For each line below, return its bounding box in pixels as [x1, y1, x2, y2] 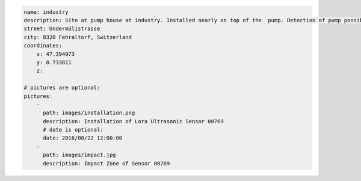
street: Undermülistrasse [23, 25, 100, 32]
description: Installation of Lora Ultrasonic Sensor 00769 [43, 118, 224, 124]
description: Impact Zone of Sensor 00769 [43, 160, 170, 167]
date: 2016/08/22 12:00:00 [43, 135, 123, 141]
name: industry [23, 8, 69, 15]
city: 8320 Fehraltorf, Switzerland [23, 34, 132, 40]
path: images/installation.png [43, 109, 135, 117]
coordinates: [23, 42, 63, 49]
